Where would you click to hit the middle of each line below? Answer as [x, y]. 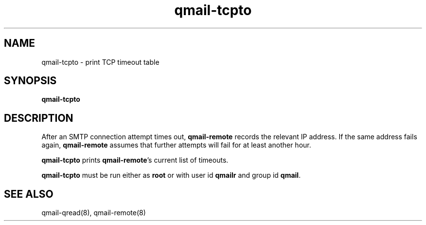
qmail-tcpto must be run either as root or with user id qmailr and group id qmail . [171, 175]
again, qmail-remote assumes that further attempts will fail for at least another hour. [176, 145]
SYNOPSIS [30, 81]
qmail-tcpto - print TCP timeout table [100, 62]
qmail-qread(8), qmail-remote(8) [94, 213]
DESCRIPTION [39, 118]
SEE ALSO [29, 194]
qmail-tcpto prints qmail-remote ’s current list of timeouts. [135, 160]
